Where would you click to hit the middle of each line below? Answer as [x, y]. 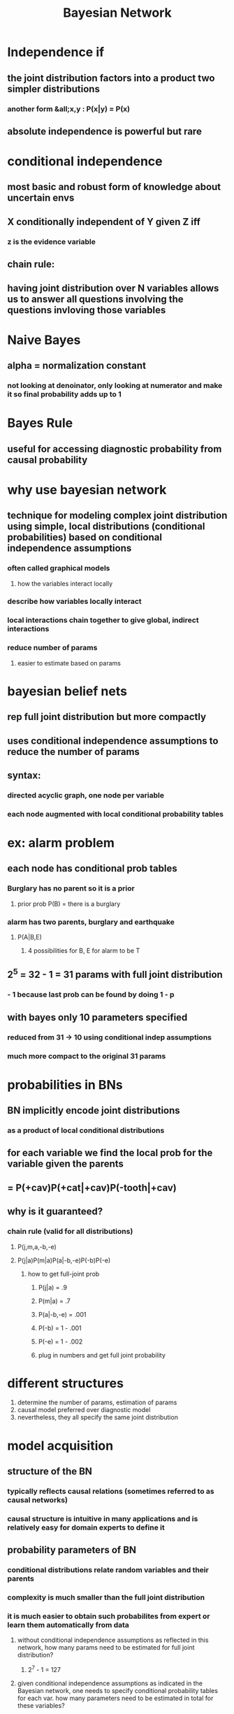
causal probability [47, 460]
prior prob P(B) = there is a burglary [69, 904]
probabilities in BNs [65, 1085]
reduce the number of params [73, 752]
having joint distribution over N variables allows [113, 288]
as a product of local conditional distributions [86, 1130]
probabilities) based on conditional [85, 537]
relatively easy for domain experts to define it [86, 1527]
